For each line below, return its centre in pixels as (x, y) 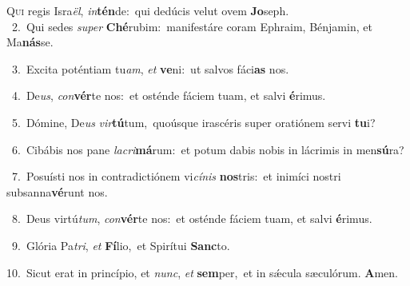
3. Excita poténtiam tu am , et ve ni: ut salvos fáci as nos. (150, 68)
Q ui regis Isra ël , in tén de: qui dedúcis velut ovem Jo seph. (148, 10)
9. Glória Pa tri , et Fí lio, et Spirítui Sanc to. (121, 245)
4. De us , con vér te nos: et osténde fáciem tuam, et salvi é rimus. (169, 95)
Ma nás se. (30, 42)
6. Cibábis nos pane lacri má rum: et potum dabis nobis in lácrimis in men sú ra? (208, 149)
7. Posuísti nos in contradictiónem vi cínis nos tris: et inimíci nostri (176, 176)
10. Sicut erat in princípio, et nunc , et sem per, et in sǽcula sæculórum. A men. (202, 272)
